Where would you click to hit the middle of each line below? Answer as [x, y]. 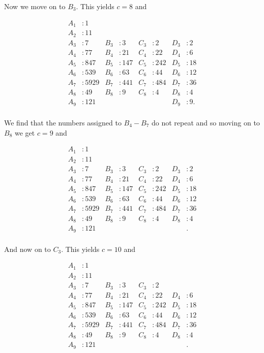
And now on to [27, 249]
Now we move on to [35, 6]
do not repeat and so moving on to [206, 122]
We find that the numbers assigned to [63, 122]
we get [25, 132]
